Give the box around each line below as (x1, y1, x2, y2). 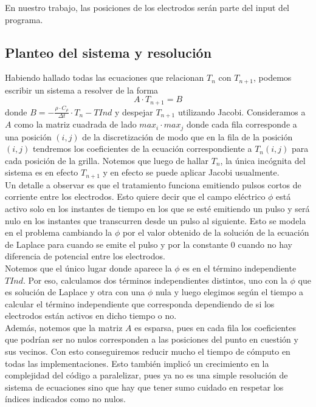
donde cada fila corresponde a (187, 118, 297, 131)
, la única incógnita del (220, 154, 306, 166)
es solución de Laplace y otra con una (5, 286, 145, 298)
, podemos (253, 71, 292, 84)
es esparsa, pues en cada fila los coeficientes (134, 321, 296, 333)
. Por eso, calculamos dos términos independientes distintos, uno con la (23, 273, 287, 286)
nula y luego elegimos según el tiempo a (155, 286, 304, 298)
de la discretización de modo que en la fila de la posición (82, 130, 293, 143)
